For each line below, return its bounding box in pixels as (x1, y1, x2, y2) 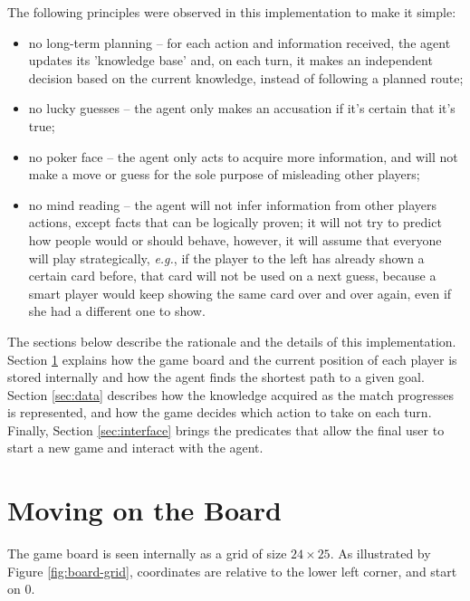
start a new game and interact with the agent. (7, 438, 264, 457)
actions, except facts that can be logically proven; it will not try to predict (28, 213, 442, 232)
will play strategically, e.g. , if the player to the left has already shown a (28, 248, 425, 267)
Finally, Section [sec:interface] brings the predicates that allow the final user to (7, 420, 445, 439)
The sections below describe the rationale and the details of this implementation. (7, 331, 456, 350)
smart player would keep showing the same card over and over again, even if (28, 283, 452, 302)
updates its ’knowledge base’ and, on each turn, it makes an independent (28, 51, 433, 70)
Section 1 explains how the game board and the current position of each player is (7, 349, 457, 368)
